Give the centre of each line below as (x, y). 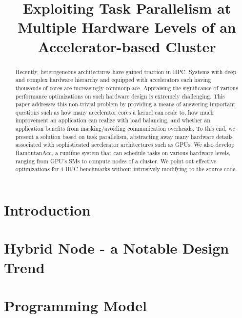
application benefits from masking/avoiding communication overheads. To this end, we (125, 129)
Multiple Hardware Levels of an (127, 27)
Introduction (47, 210)
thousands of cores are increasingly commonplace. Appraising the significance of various (127, 88)
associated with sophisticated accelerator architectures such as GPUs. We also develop (125, 145)
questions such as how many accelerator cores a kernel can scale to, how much (114, 112)
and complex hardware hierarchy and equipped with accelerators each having (113, 80)
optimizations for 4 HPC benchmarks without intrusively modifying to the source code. (126, 169)
